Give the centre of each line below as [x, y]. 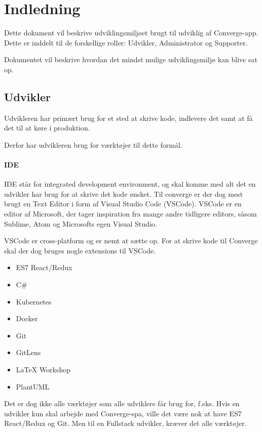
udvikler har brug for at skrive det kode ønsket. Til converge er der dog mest [124, 193]
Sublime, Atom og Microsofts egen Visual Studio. [81, 223]
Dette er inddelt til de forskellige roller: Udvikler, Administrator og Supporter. [126, 42]
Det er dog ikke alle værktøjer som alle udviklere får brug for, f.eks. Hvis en [122, 403]
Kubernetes [34, 301]
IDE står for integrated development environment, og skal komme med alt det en [130, 184]
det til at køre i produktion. [47, 128]
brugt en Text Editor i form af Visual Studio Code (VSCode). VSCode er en [123, 204]
